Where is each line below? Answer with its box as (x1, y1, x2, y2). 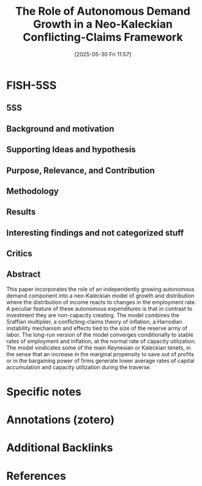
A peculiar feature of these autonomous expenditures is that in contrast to (6, 305, 193, 312)
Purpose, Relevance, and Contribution (6, 165, 155, 176)
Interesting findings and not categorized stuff (6, 228, 184, 238)
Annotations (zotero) (6, 413, 115, 427)
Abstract (6, 269, 41, 280)
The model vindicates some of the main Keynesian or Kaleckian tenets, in (6, 344, 191, 351)
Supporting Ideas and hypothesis (6, 144, 137, 155)
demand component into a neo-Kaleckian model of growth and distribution (6, 292, 195, 299)
